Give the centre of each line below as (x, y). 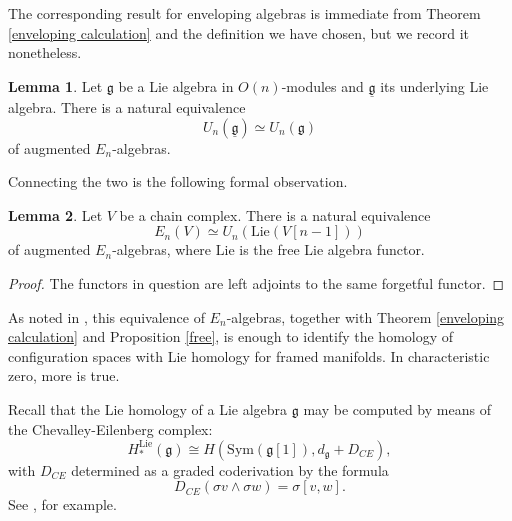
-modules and (322, 85)
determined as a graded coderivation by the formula (230, 469)
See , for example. (62, 504)
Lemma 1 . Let (55, 85)
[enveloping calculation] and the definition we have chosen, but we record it (238, 32)
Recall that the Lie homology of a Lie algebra (148, 408)
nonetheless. (45, 52)
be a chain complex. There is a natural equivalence (275, 214)
